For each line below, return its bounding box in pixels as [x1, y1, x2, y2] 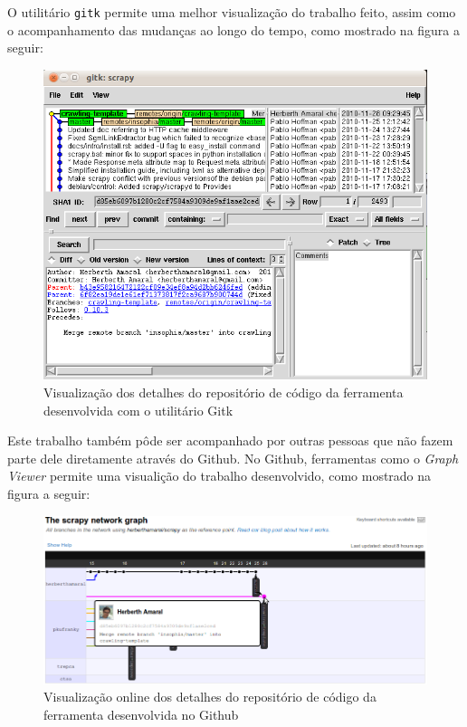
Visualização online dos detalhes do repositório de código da [43, 687, 376, 706]
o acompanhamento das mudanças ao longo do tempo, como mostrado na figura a [7, 20, 461, 39]
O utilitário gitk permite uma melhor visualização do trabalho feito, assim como [7, 3, 456, 21]
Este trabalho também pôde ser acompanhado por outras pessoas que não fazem [7, 431, 453, 450]
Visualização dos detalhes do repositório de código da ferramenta [43, 382, 404, 401]
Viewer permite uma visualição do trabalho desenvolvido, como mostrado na [7, 466, 432, 485]
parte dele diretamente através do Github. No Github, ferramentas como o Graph [7, 448, 459, 467]
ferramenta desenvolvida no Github [43, 704, 239, 723]
